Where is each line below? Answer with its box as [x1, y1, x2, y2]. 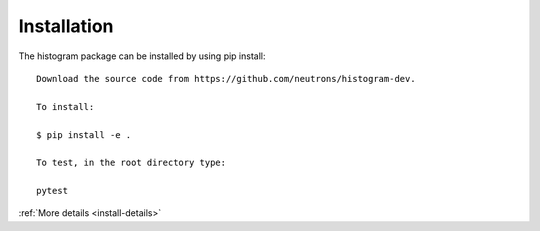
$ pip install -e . [36, 129, 132, 140]
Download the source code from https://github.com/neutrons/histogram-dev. [36, 73, 416, 84]
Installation [18, 15, 114, 37]
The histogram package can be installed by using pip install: [18, 50, 266, 62]
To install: [36, 101, 95, 112]
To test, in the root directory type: [36, 157, 227, 169]
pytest [36, 185, 69, 197]
